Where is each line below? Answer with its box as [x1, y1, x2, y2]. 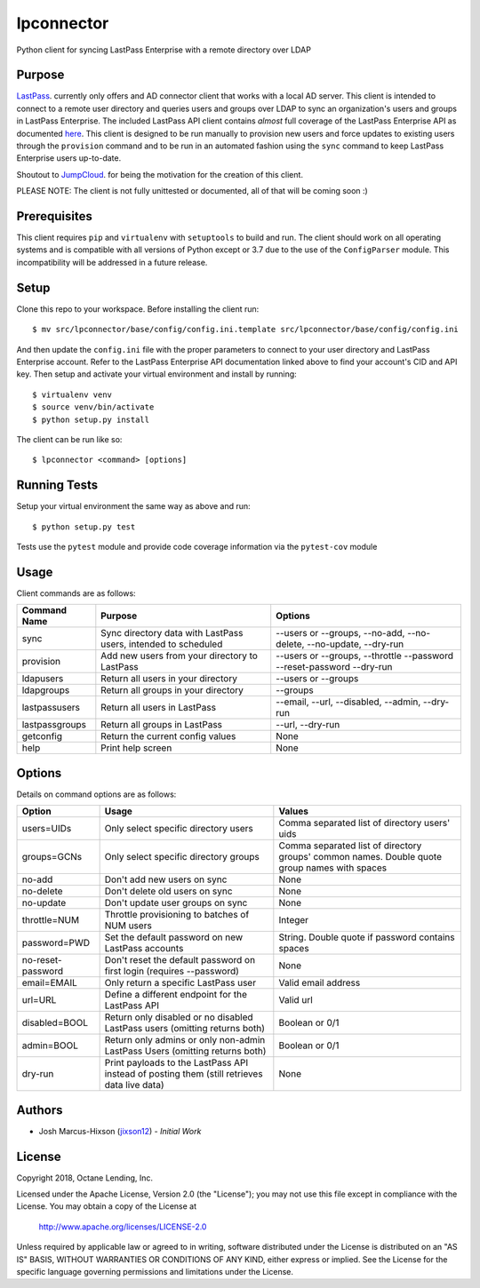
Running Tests [16, 478, 98, 493]
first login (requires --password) [104, 965, 240, 977]
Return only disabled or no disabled [104, 1011, 253, 1023]
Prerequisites [16, 209, 92, 224]
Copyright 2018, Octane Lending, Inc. [16, 1173, 154, 1183]
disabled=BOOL [21, 1017, 89, 1030]
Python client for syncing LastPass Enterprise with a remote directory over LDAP [16, 44, 311, 55]
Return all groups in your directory [100, 684, 244, 696]
